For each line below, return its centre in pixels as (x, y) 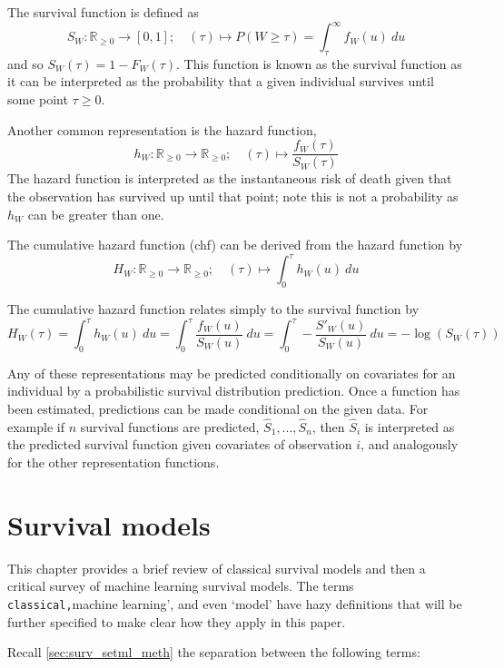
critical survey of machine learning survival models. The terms (181, 586)
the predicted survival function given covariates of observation (180, 444)
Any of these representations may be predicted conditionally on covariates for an (232, 373)
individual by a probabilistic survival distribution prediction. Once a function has (234, 391)
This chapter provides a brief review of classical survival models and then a (217, 568)
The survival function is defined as (103, 12)
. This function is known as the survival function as (319, 63)
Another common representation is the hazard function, (162, 129)
